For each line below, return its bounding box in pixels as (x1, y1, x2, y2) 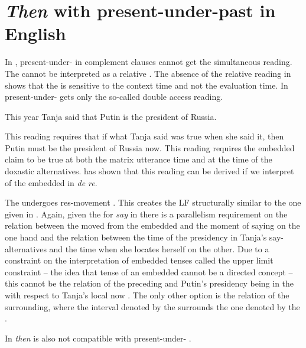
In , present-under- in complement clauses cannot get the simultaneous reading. (5, 56, 292, 68)
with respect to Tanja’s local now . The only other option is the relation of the (5, 289, 289, 301)
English (5, 21, 66, 45)
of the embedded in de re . (5, 176, 97, 188)
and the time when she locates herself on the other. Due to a (49, 242, 269, 255)
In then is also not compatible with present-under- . (5, 331, 191, 344)
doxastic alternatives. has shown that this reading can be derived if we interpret (5, 165, 294, 177)
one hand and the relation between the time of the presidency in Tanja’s (5, 231, 267, 243)
